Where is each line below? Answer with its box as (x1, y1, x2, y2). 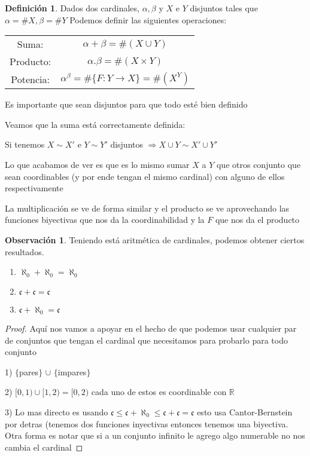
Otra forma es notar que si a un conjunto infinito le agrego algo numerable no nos (5, 429, 305, 442)
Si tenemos (5, 138, 45, 151)
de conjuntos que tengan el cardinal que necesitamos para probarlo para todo (5, 333, 288, 346)
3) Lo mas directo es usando (5, 406, 108, 418)
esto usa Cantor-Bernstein (197, 406, 293, 418)
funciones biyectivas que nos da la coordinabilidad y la (5, 213, 205, 226)
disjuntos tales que (190, 2, 258, 14)
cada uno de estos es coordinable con (91, 385, 227, 398)
